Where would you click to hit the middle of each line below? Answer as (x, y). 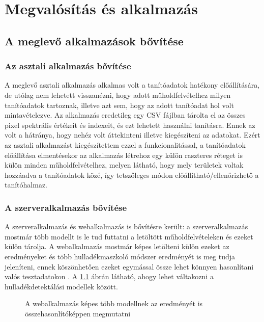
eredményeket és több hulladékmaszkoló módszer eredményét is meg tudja (120, 256)
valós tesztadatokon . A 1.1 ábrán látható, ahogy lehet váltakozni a (109, 276)
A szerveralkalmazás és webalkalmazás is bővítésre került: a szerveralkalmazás (126, 226)
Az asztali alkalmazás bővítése (68, 66)
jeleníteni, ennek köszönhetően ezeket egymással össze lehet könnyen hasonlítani (129, 266)
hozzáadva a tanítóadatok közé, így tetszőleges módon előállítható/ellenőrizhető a (132, 175)
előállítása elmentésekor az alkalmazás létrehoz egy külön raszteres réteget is (124, 155)
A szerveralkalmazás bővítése (66, 207)
